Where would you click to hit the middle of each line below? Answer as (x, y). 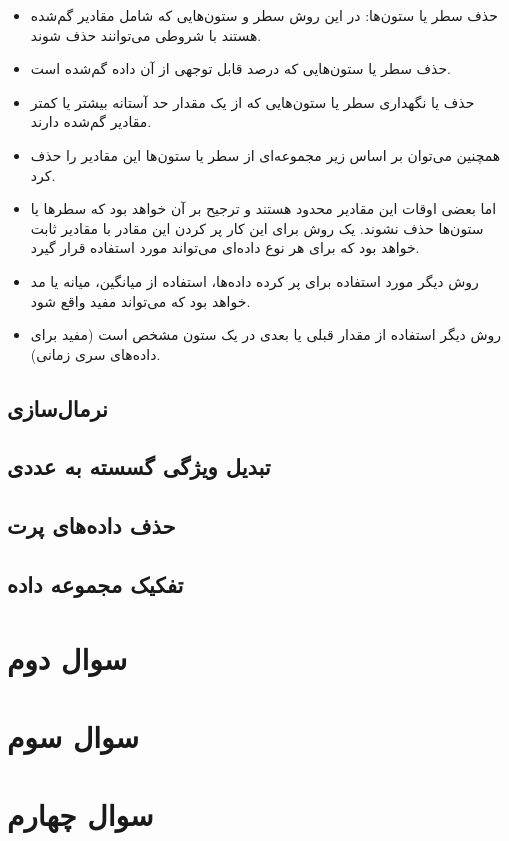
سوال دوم (67, 657)
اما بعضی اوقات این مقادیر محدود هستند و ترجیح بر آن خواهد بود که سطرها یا (263, 208)
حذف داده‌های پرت (91, 525)
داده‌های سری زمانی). (95, 353)
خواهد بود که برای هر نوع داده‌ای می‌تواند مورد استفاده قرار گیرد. (225, 247)
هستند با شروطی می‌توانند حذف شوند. (146, 34)
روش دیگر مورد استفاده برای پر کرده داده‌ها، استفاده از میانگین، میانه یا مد (254, 280)
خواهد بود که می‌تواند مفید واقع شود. (140, 300)
